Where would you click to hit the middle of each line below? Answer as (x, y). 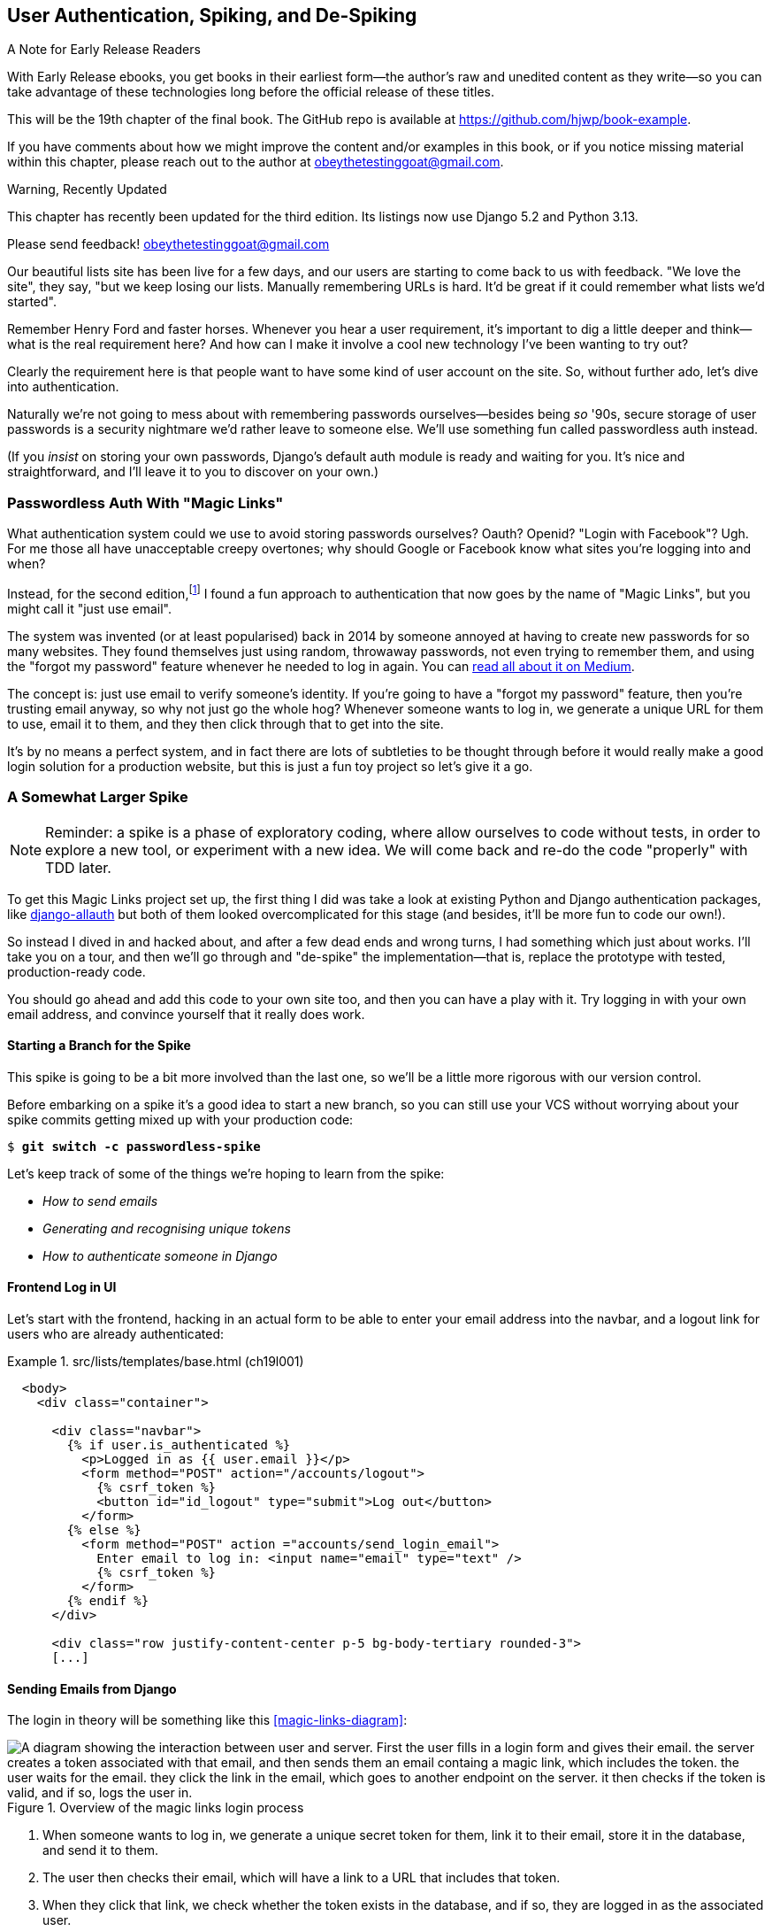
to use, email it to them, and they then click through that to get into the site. (225, 723)
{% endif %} (108, 1601)
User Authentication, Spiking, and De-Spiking (212, 15)
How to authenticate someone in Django (160, 1255)
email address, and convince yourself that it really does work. (186, 1014)
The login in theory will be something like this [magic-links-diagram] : (207, 1720)
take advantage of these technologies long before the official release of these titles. (251, 92)
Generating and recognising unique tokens (167, 1228)
